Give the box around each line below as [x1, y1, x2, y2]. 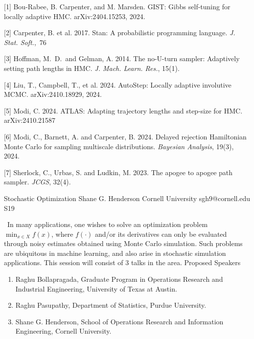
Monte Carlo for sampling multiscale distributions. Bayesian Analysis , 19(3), [4, 141, 234, 151]
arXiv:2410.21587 [4, 115, 56, 125]
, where [51, 228, 73, 239]
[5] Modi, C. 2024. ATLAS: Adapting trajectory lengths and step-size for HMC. [4, 105, 243, 115]
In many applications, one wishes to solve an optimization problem [7, 219, 208, 229]
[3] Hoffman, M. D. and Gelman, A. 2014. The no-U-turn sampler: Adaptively [4, 53, 240, 64]
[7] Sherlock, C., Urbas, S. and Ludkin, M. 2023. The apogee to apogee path [4, 167, 233, 177]
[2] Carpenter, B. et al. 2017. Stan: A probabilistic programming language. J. [4, 27, 235, 38]
